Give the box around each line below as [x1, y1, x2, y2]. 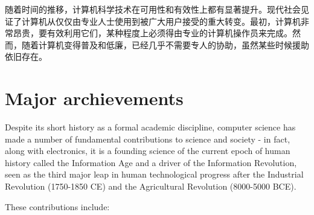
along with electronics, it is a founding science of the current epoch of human [5, 144, 290, 157]
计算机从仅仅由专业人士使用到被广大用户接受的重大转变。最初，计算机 [21, 14, 301, 27]
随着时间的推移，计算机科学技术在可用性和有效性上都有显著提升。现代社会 [5, 3, 301, 15]
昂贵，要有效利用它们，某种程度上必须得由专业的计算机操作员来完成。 [13, 27, 292, 39]
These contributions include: [5, 200, 110, 213]
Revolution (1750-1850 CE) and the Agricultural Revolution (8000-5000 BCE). [5, 180, 296, 193]
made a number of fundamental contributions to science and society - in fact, [5, 132, 290, 145]
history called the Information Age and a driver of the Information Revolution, [5, 156, 297, 168]
